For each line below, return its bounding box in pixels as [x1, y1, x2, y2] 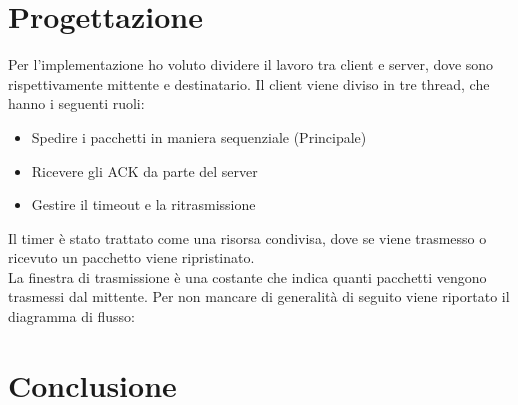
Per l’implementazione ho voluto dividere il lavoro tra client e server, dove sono [8, 54, 494, 75]
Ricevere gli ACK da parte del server [31, 160, 258, 181]
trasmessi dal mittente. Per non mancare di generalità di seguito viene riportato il [8, 286, 510, 307]
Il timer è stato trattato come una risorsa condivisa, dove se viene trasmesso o [8, 227, 487, 248]
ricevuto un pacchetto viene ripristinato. [8, 247, 255, 268]
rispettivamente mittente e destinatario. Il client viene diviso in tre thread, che [8, 73, 490, 94]
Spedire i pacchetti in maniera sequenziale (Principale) [31, 126, 367, 147]
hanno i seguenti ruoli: [8, 93, 145, 114]
